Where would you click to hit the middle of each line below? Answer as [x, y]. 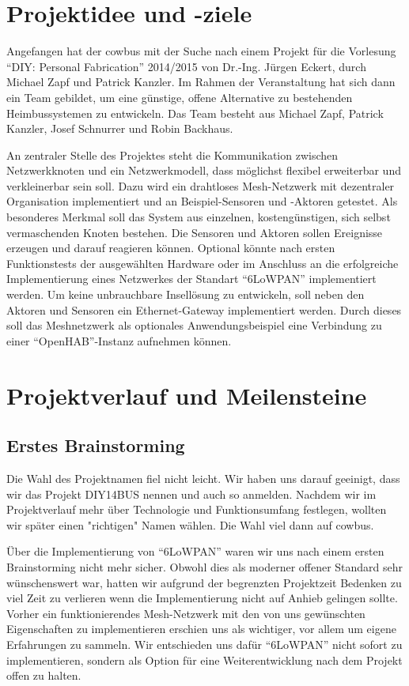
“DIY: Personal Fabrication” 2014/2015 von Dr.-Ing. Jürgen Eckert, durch [186, 66]
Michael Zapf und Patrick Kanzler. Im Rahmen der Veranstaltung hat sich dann [201, 82]
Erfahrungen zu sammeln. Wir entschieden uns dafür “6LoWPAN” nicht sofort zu [204, 644]
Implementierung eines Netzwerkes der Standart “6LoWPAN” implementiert [191, 279]
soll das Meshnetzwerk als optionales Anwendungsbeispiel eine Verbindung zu [194, 325]
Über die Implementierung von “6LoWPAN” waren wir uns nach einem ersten [195, 551]
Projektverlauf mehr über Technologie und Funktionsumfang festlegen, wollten [197, 509]
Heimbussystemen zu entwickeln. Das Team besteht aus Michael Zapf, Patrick [195, 113]
